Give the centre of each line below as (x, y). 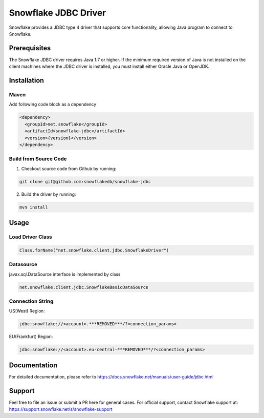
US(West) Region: (27, 311)
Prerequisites (30, 48)
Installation (26, 81)
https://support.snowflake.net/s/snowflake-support (61, 409)
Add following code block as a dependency (53, 104)
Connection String (31, 301)
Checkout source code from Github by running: (69, 168)
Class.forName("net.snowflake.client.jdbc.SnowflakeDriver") (94, 250)
